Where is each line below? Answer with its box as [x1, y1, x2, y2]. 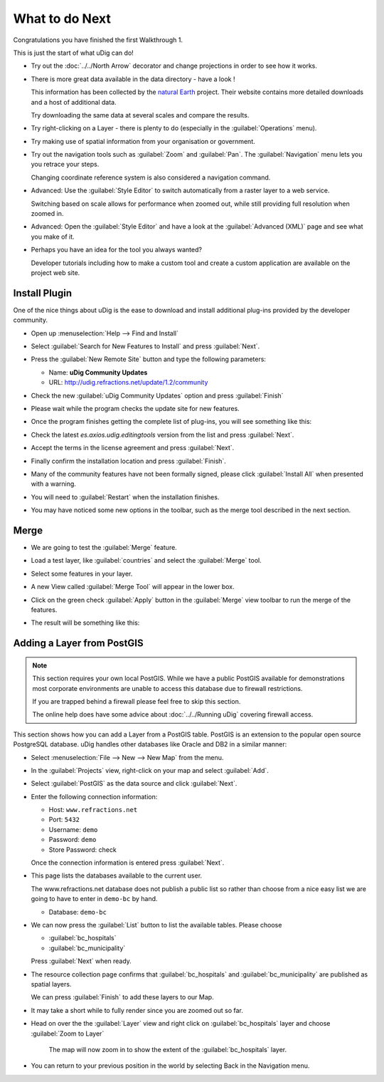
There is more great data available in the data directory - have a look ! [31, 75, 235, 83]
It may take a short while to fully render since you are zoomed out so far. [31, 1006, 243, 1014]
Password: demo [48, 836, 97, 844]
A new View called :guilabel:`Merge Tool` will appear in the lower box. [31, 583, 235, 591]
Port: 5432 [48, 816, 80, 824]
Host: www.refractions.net [48, 806, 138, 814]
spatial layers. [31, 979, 72, 988]
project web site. [31, 268, 80, 277]
